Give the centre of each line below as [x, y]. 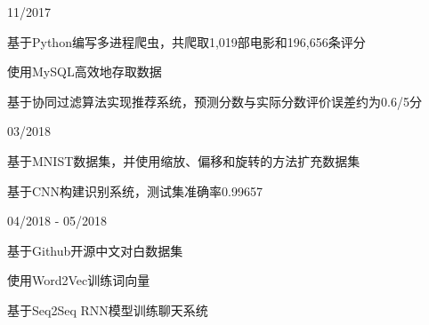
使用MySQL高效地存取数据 [85, 71]
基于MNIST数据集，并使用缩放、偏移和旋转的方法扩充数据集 [184, 160]
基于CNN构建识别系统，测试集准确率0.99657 [135, 190]
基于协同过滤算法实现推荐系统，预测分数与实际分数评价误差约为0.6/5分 [214, 101]
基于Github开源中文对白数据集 [95, 250]
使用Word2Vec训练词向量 [79, 280]
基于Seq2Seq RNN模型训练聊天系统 [108, 309]
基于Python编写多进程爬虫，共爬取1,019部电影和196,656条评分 [186, 41]
